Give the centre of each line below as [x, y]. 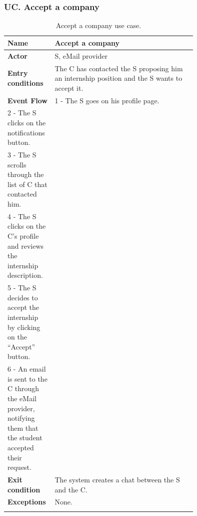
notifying [21, 418]
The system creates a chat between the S [117, 479]
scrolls [17, 164]
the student [25, 438]
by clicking [24, 327]
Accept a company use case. [98, 25]
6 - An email [27, 369]
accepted [21, 447]
